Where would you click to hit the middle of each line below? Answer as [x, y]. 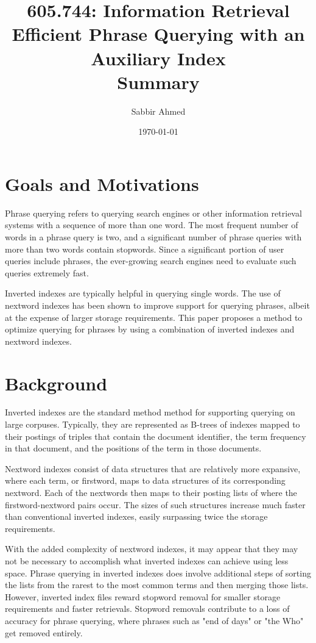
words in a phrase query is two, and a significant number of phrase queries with [153, 237]
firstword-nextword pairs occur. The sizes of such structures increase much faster [155, 504]
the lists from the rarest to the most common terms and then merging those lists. [157, 585]
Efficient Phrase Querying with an [158, 34]
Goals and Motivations [102, 183]
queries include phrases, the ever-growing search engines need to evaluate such [151, 261]
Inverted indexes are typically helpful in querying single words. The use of [143, 293]
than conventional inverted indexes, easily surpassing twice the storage [136, 516]
